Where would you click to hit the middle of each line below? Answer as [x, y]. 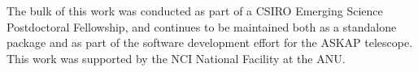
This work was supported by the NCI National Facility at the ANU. [176, 58]
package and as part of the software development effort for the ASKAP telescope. [210, 42]
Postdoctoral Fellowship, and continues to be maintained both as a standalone [202, 26]
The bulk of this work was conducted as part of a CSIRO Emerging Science [195, 11]
